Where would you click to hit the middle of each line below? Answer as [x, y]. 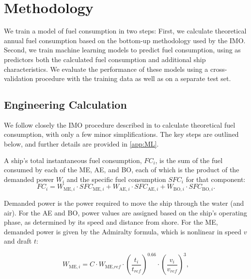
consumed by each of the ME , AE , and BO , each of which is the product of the [122, 170]
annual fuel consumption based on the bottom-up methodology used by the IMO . [125, 40]
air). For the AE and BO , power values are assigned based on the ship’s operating [125, 212]
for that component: [216, 179]
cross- [219, 69]
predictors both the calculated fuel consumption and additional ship [105, 59]
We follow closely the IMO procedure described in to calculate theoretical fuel [120, 124]
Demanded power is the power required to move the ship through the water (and [124, 203]
